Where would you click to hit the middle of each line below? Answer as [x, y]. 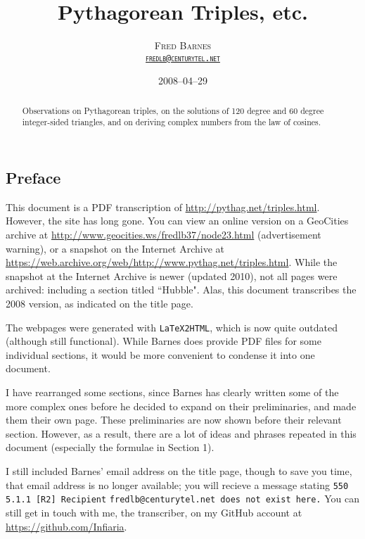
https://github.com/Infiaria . [66, 526]
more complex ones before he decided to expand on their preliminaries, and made [181, 406]
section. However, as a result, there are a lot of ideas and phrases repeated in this [181, 433]
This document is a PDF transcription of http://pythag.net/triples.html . [163, 207]
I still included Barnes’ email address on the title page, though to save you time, [179, 471]
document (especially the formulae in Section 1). [110, 447]
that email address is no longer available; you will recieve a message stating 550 [177, 484]
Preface [33, 178]
